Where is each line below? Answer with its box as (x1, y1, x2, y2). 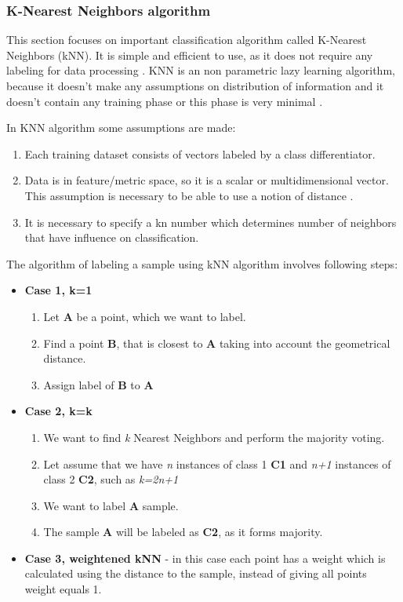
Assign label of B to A (43, 376, 154, 392)
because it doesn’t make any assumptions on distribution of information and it (6, 78, 384, 93)
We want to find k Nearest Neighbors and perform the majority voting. (43, 429, 385, 445)
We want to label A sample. (43, 497, 179, 513)
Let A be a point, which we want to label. (43, 308, 246, 324)
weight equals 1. (24, 581, 102, 597)
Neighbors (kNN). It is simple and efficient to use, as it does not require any (6, 46, 373, 63)
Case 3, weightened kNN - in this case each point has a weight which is (24, 549, 386, 566)
